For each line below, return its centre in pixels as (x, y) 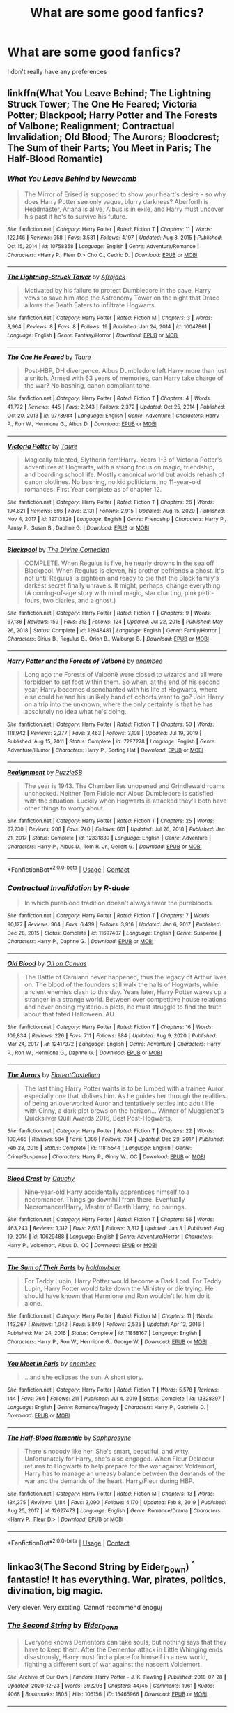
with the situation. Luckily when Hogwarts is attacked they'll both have (125, 801)
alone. (33, 1303)
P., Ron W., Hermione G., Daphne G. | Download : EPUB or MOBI (85, 1053)
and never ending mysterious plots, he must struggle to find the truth (123, 1007)
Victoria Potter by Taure (42, 446)
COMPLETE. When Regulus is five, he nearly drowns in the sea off (119, 563)
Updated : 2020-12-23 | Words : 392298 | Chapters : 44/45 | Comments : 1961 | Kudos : (111, 1686)
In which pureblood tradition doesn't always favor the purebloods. (119, 903)
